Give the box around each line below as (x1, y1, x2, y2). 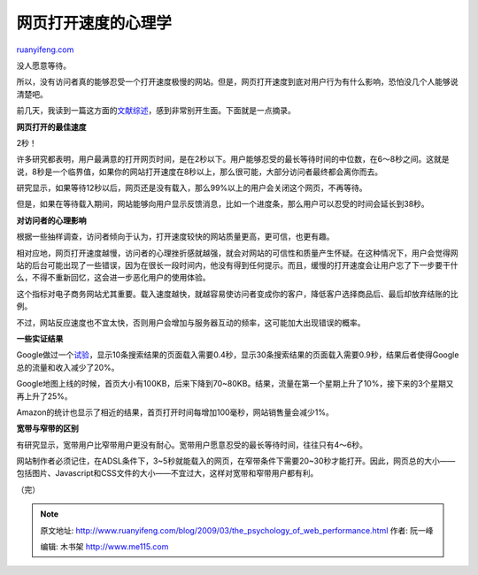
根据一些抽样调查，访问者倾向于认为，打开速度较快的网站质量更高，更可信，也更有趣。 (16, 231, 335, 242)
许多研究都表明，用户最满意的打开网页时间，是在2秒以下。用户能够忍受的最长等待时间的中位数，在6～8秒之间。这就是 (16, 154, 450, 165)
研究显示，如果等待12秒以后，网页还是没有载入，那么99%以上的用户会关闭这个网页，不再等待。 (16, 182, 367, 194)
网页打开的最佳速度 (16, 121, 87, 132)
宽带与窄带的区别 (16, 423, 79, 433)
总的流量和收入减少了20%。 (16, 362, 119, 372)
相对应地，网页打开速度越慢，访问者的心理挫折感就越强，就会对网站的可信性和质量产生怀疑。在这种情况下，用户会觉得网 (16, 248, 459, 258)
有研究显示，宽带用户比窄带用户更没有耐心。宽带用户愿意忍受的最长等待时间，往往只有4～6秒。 (16, 439, 367, 450)
